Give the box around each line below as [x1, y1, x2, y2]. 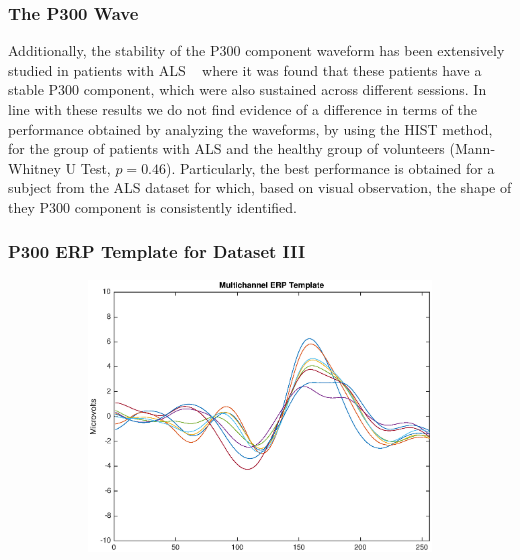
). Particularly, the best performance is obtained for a [166, 157, 495, 178]
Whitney [8, 157, 61, 178]
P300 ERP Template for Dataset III [8, 239, 306, 264]
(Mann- [449, 138, 496, 159]
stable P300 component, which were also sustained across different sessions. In [8, 79, 487, 100]
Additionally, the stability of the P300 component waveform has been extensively [8, 40, 505, 61]
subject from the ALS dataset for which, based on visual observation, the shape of [8, 177, 512, 198]
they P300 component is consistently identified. [8, 196, 297, 217]
